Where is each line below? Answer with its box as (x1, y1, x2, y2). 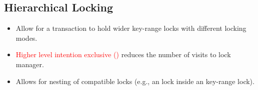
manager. (15, 59, 44, 69)
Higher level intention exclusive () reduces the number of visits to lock (15, 49, 231, 60)
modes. (15, 32, 37, 43)
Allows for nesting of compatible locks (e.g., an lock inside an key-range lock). (15, 76, 254, 86)
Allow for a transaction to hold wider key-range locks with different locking (15, 23, 246, 33)
